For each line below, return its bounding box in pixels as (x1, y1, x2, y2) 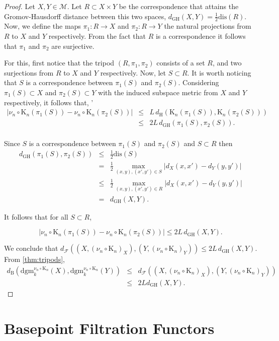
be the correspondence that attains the (119, 1, 239, 11)
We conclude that (4, 243, 58, 253)
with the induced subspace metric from (98, 87, 218, 97)
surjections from (4, 67, 54, 78)
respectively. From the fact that (48, 31, 146, 41)
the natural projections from (164, 21, 251, 31)
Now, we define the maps (4, 21, 81, 31)
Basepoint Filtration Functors (4, 317, 215, 338)
